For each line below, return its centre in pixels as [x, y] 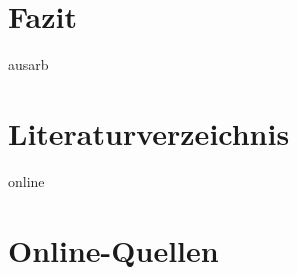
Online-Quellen [113, 249]
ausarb [28, 64]
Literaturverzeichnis [149, 132]
